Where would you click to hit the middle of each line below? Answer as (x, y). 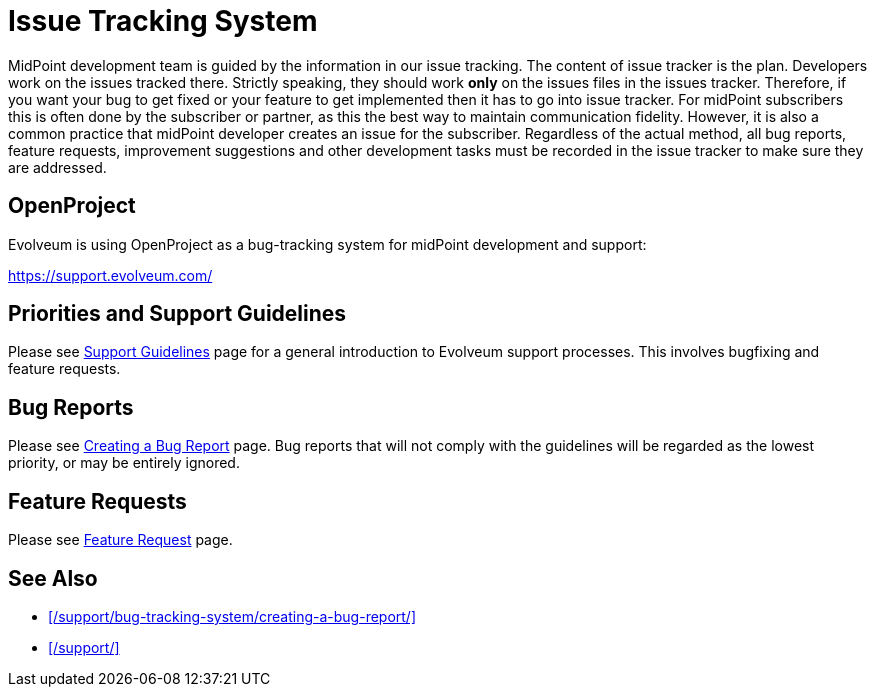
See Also (53, 578)
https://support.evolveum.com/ (110, 275)
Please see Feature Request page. (120, 540)
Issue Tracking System (163, 21)
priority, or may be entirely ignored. (124, 463)
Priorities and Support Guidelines (177, 314)
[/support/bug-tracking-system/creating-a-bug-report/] (232, 616)
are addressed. (57, 167)
